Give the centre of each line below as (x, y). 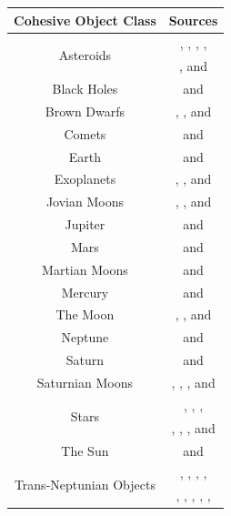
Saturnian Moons (85, 382)
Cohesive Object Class (85, 20)
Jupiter (85, 224)
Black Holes (85, 89)
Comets (85, 133)
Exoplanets (85, 179)
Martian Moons (85, 269)
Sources (193, 20)
